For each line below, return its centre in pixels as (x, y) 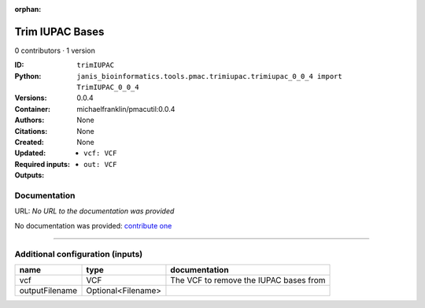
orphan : (28, 9)
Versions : (31, 98)
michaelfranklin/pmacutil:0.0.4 (126, 109)
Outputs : (30, 175)
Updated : (30, 153)
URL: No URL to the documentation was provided (94, 211)
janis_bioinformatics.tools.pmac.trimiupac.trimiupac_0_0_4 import (209, 76)
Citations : (31, 131)
